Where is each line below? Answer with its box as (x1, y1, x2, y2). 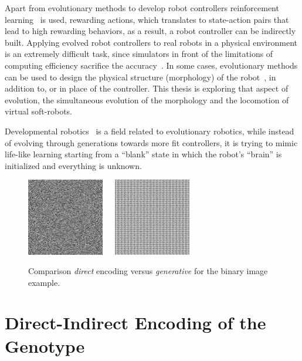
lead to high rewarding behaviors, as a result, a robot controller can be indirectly (5, 25, 296, 37)
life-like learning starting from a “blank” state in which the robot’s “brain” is (5, 148, 282, 160)
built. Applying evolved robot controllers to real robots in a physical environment (5, 36, 298, 48)
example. (28, 276, 60, 288)
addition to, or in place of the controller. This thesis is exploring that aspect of (5, 82, 289, 95)
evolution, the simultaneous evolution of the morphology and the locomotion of (5, 93, 289, 106)
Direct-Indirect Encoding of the (5, 311, 266, 335)
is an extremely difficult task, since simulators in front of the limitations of (5, 48, 273, 60)
